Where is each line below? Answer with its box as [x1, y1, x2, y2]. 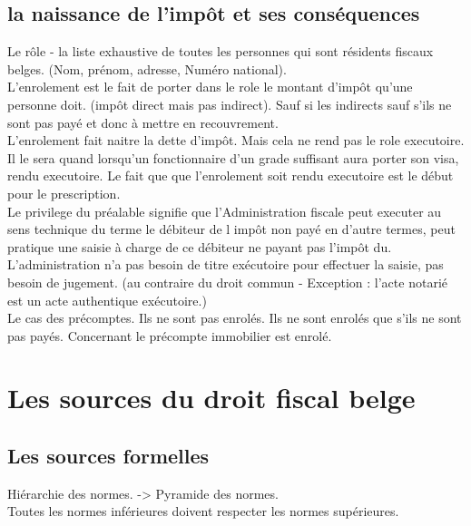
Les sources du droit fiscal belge [7, 379, 416, 416]
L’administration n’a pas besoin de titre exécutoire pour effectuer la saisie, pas [7, 255, 444, 274]
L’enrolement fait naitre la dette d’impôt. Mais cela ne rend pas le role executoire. [7, 131, 465, 150]
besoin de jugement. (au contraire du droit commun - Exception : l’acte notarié [7, 272, 447, 291]
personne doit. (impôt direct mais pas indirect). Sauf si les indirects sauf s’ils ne [7, 94, 452, 113]
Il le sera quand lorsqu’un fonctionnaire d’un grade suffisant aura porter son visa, [7, 148, 459, 167]
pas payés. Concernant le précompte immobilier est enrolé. [7, 326, 332, 345]
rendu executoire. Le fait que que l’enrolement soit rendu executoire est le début [7, 166, 454, 185]
